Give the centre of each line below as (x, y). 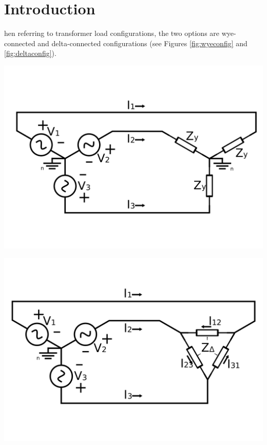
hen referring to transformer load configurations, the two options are (112, 33)
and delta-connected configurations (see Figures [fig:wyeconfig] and (142, 43)
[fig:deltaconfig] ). (30, 53)
